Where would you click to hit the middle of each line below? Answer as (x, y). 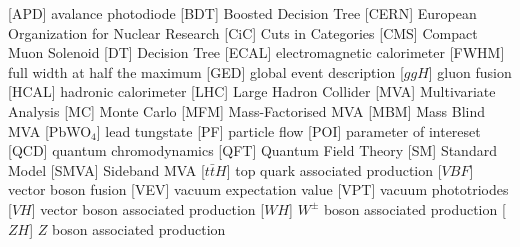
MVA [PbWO (50, 130)
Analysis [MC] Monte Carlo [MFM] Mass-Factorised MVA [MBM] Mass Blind (247, 110)
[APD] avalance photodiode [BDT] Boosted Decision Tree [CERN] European (242, 13)
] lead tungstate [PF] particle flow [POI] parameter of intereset (288, 130)
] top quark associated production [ (334, 169)
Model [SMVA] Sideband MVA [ (106, 169)
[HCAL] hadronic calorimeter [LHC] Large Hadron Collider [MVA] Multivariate (252, 91)
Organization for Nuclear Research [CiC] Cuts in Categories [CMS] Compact (243, 32)
